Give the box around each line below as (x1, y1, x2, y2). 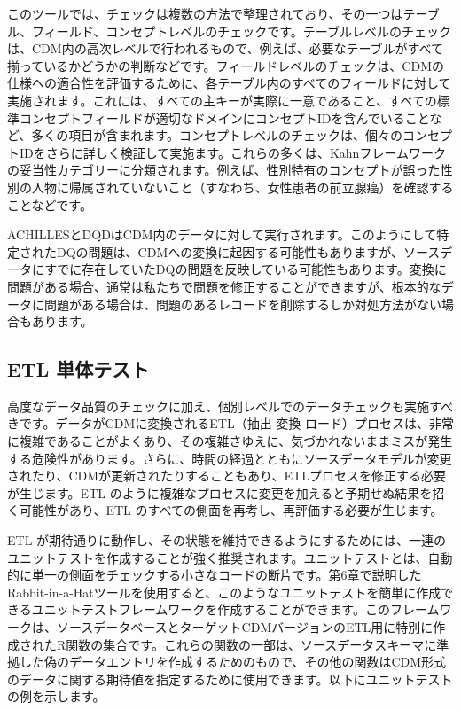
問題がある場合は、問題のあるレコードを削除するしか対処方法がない (43, 294, 441, 313)
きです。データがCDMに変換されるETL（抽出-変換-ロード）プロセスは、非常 (7, 414, 454, 433)
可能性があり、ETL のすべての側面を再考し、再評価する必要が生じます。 (19, 501, 443, 519)
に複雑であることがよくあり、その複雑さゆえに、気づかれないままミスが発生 (7, 432, 453, 450)
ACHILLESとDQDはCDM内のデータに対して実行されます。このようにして (7, 225, 437, 244)
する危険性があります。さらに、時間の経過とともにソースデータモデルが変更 (7, 449, 452, 467)
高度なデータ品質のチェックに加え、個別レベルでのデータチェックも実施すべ (7, 396, 454, 415)
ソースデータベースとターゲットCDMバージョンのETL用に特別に (56, 618, 434, 636)
